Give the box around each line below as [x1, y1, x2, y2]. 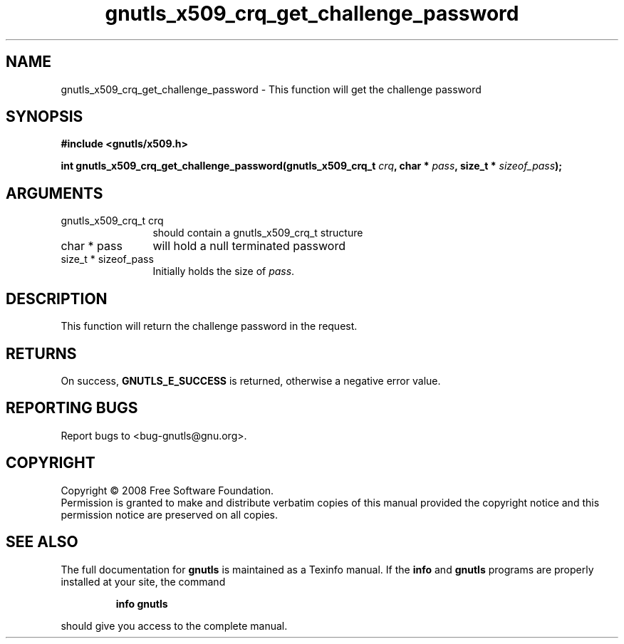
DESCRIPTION [6, 289, 108, 308]
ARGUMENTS [6, 184, 103, 202]
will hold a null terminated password [152, 239, 345, 254]
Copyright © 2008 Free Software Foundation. [61, 484, 274, 497]
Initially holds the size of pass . [152, 265, 295, 278]
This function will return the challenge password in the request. [61, 320, 358, 333]
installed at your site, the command [61, 575, 226, 588]
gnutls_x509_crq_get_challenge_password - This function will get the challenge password [61, 83, 482, 95]
